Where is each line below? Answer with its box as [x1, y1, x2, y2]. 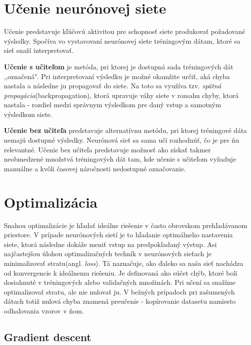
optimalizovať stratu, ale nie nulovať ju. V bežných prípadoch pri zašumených [4, 286, 235, 296]
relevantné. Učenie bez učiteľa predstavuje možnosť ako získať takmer [4, 144, 211, 154]
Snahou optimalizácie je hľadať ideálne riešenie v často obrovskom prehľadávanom [4, 220, 248, 230]
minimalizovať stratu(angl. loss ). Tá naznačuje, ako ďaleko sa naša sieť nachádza [4, 258, 244, 268]
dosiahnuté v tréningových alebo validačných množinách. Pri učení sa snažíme [4, 277, 236, 287]
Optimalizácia [4, 192, 98, 212]
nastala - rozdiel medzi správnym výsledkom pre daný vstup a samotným [4, 99, 221, 110]
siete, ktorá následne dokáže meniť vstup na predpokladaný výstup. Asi [4, 239, 217, 249]
